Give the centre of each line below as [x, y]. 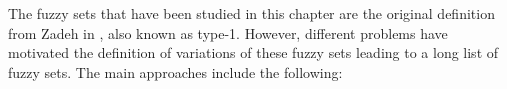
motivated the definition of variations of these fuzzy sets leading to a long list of [253, 52]
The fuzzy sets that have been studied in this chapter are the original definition [251, 13]
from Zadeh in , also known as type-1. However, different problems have [228, 32]
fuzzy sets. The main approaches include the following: [175, 71]
